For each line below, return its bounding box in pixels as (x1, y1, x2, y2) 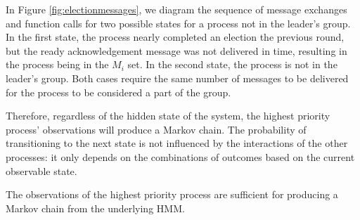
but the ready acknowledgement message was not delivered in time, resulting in (6, 43, 347, 58)
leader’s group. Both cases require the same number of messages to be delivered (6, 70, 349, 85)
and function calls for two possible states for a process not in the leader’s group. (6, 15, 351, 30)
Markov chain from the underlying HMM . (6, 200, 185, 215)
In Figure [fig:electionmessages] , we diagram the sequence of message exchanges (6, 2, 347, 16)
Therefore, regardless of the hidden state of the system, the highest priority (6, 108, 330, 123)
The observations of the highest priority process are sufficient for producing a (6, 187, 338, 202)
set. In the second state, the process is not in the (127, 57, 337, 72)
